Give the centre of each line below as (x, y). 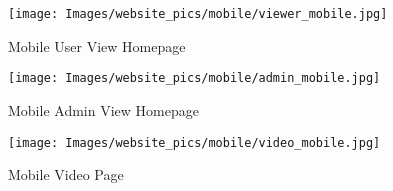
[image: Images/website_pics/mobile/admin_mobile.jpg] (194, 78)
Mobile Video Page (66, 174)
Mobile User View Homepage (97, 45)
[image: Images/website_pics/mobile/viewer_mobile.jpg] (198, 14)
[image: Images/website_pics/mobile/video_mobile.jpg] (194, 142)
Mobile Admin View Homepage (103, 109)
